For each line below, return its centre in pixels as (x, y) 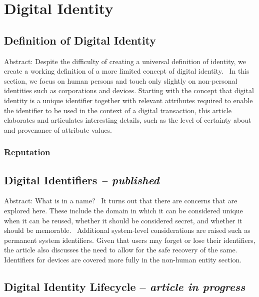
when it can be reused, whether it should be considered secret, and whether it (123, 220)
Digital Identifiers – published (82, 180)
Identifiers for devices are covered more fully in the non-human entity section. (123, 259)
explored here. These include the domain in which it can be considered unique (123, 210)
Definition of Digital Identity (80, 40)
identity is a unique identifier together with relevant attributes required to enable (128, 100)
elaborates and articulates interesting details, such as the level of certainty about (128, 120)
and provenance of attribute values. (58, 129)
